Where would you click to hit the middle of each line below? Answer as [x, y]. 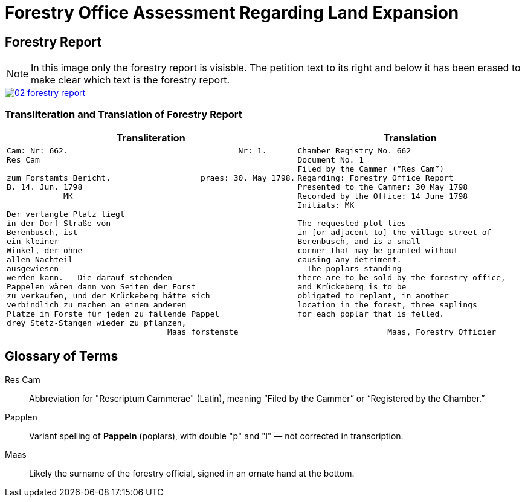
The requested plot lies [352, 223]
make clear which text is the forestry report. [130, 80]
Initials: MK [326, 205]
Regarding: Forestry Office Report [375, 178]
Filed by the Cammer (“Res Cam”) [371, 169]
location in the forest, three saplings [387, 304]
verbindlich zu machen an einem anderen [97, 304]
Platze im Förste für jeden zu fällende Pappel [113, 314]
